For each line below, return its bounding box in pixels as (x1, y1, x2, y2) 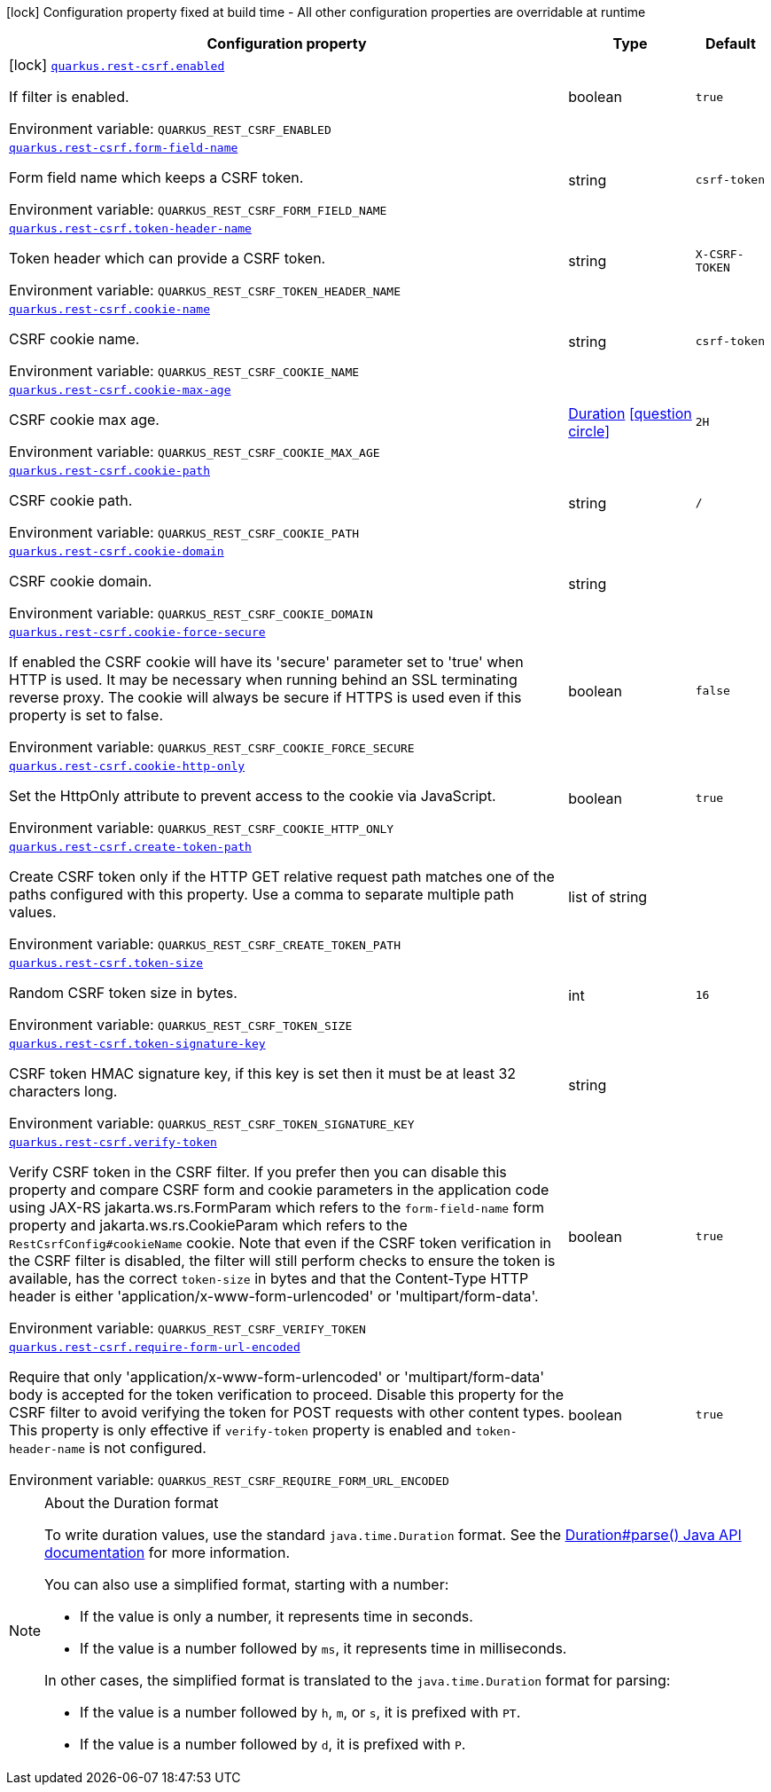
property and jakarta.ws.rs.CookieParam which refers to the (9, 1216, 408, 1234)
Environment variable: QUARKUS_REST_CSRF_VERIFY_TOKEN (9, 1319, 366, 1337)
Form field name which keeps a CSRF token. (9, 169, 304, 186)
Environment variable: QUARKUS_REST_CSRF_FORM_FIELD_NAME (9, 200, 387, 218)
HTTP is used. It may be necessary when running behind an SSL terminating (9, 671, 518, 688)
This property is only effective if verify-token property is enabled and (9, 1421, 472, 1439)
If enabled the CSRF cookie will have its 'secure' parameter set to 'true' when (9, 653, 524, 671)
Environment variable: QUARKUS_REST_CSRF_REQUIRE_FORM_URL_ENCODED (9, 1471, 449, 1489)
